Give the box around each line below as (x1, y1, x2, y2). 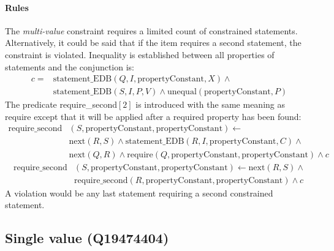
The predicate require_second (5, 98, 117, 111)
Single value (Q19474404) (5, 228, 169, 247)
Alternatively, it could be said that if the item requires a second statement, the (5, 36, 302, 49)
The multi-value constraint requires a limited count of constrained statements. (5, 24, 298, 37)
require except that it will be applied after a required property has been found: (5, 110, 302, 122)
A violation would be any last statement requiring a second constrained (5, 186, 273, 199)
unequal (167, 88, 197, 97)
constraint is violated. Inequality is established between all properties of (5, 48, 275, 61)
